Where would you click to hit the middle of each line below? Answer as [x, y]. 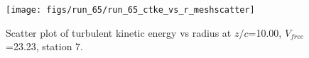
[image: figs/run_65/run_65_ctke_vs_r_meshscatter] [130, 10]
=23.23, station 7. [44, 46]
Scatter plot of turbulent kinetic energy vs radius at [119, 32]
